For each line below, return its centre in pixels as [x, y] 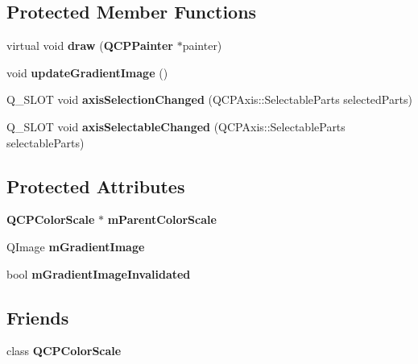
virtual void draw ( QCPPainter [90, 45]
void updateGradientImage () [87, 72]
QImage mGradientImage [76, 246]
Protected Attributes [96, 186]
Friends [38, 317]
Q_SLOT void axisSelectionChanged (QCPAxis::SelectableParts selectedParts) [209, 99]
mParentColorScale [162, 219]
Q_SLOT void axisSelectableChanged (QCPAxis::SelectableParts [176, 126]
